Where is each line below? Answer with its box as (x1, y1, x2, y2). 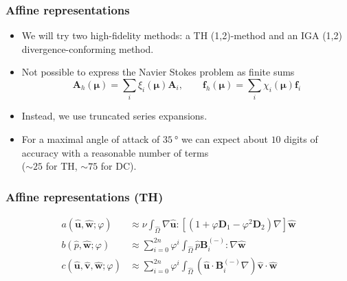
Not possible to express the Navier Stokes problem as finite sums (21, 65, 295, 79)
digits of (284, 131, 318, 146)
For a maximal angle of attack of (21, 131, 160, 146)
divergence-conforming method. (21, 41, 154, 56)
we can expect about (181, 131, 268, 146)
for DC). (100, 159, 137, 173)
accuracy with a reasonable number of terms (21, 145, 209, 159)
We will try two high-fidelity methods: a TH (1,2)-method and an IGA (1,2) (21, 28, 342, 43)
